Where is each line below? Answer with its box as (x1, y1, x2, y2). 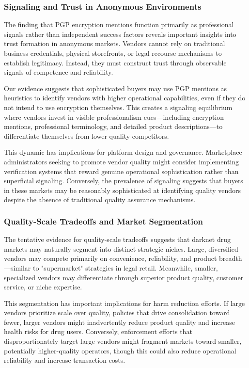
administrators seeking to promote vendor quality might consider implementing (4, 156, 239, 166)
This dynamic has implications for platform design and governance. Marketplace (4, 147, 242, 157)
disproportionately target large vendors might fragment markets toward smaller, (4, 336, 242, 346)
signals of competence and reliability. (4, 67, 113, 77)
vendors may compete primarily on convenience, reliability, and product (4, 253, 217, 263)
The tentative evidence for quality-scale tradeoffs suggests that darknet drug (4, 234, 231, 244)
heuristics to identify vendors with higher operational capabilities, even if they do (4, 93, 246, 103)
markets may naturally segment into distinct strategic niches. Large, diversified (4, 243, 238, 254)
